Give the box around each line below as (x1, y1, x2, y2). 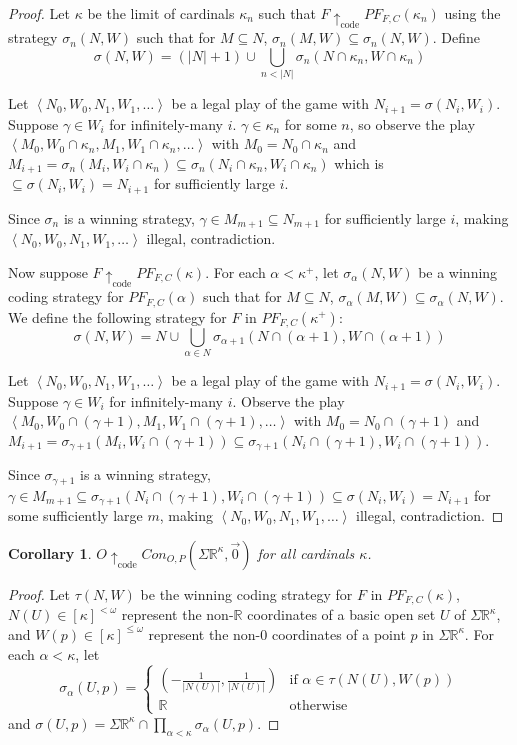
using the (444, 3, 501, 23)
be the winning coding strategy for (140, 583, 353, 604)
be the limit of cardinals (87, 3, 235, 23)
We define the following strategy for (8, 306, 227, 327)
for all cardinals (257, 542, 355, 563)
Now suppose (8, 261, 88, 282)
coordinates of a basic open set (247, 604, 436, 625)
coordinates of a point (271, 623, 406, 644)
